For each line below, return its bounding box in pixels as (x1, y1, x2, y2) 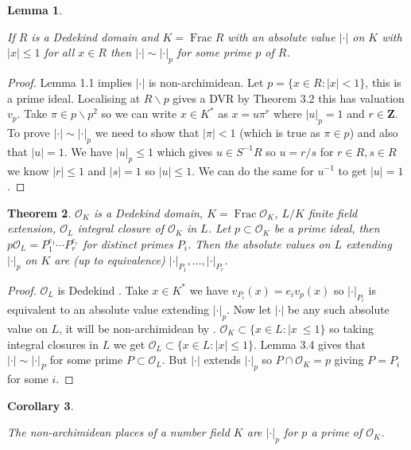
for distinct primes (83, 235, 173, 252)
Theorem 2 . (7, 204, 72, 221)
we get (113, 335, 145, 352)
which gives (157, 143, 213, 159)
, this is (365, 73, 401, 90)
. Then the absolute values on (187, 235, 331, 252)
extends (204, 351, 241, 368)
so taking (329, 319, 374, 336)
